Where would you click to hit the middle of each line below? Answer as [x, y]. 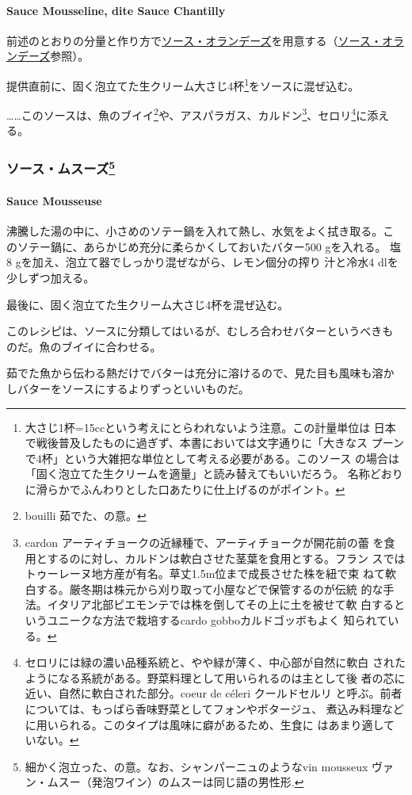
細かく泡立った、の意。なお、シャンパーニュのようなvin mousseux [196, 766]
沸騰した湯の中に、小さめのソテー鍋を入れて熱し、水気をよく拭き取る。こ [200, 231]
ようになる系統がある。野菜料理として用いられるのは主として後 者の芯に [215, 677]
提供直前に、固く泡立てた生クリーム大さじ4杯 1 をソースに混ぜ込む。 [183, 84]
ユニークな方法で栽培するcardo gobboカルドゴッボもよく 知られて [217, 620]
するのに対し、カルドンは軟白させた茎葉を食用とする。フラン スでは [226, 558]
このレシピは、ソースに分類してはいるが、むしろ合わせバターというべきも [200, 331]
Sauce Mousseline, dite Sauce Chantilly [116, 10]
